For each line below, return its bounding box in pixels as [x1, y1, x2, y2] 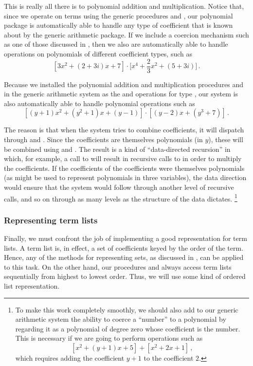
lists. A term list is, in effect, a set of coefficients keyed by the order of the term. [4, 242, 244, 253]
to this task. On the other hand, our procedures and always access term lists [4, 261, 232, 272]
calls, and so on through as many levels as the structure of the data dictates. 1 [4, 192, 237, 203]
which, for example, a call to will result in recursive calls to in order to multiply [4, 153, 242, 164]
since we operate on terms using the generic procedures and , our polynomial [4, 10, 233, 20]
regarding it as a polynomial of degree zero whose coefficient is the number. [15, 323, 240, 333]
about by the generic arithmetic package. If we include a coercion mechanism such [4, 29, 249, 39]
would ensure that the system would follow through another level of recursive [4, 182, 234, 192]
